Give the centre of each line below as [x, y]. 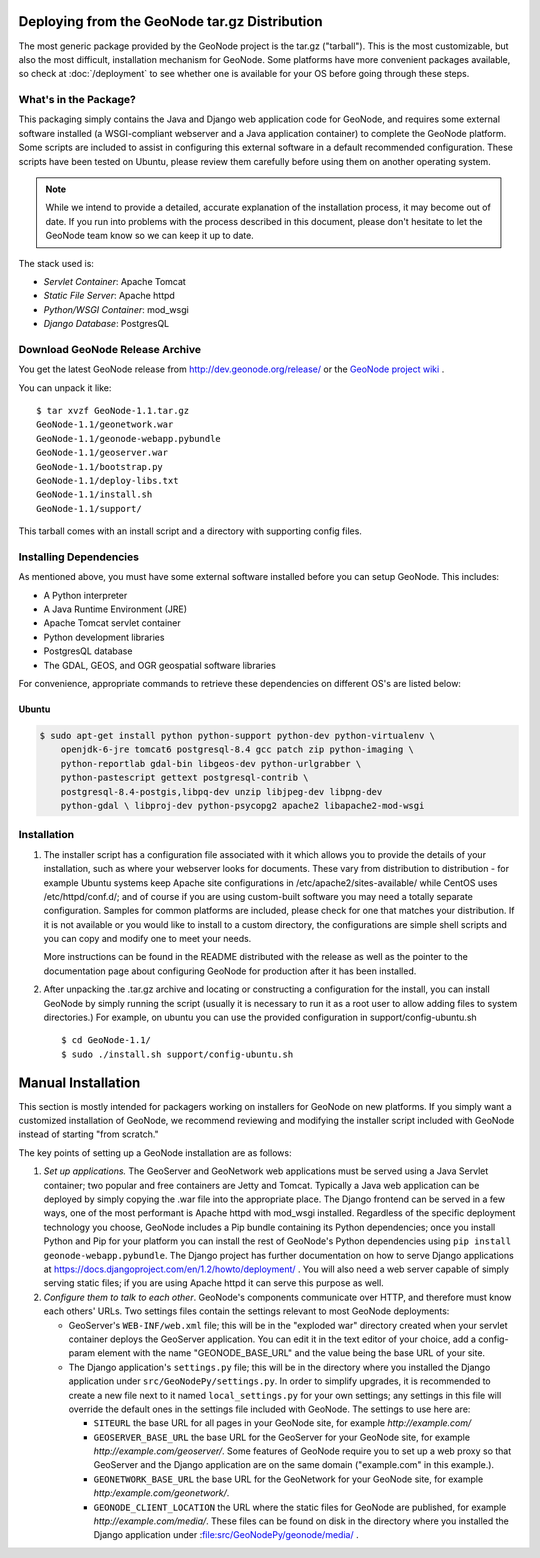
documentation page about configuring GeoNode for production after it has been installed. [230, 971]
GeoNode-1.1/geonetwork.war [105, 424]
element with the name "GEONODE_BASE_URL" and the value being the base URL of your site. [290, 1353]
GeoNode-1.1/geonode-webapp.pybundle [129, 438]
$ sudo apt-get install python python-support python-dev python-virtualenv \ [237, 736]
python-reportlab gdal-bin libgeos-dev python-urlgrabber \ [211, 763]
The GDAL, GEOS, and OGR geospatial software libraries [160, 665]
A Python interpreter [85, 595]
